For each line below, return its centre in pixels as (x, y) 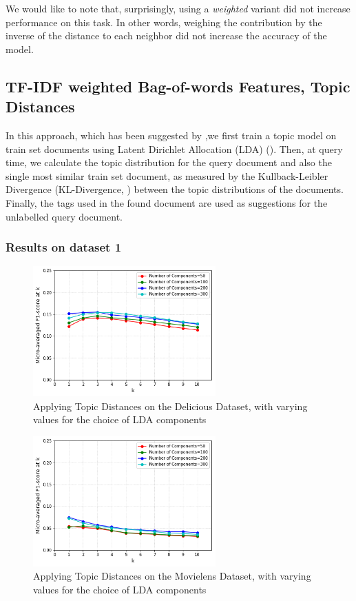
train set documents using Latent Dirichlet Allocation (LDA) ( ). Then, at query (174, 149)
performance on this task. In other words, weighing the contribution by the (164, 22)
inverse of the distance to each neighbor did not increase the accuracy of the (166, 35)
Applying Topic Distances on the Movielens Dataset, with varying (172, 576)
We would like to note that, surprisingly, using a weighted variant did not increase (178, 8)
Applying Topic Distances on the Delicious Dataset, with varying (170, 406)
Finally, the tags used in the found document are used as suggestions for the (167, 202)
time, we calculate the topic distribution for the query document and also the (169, 162)
